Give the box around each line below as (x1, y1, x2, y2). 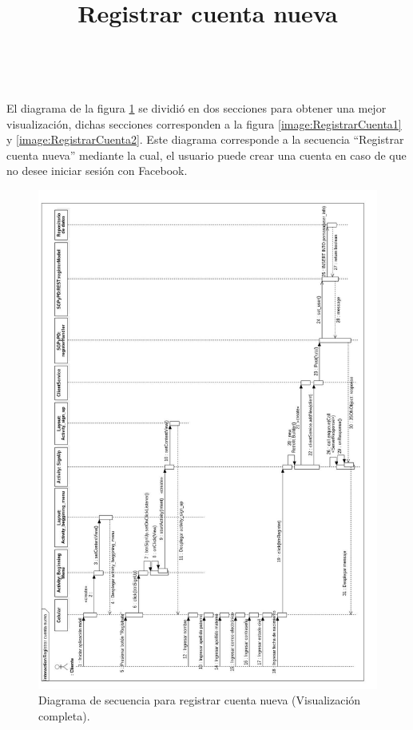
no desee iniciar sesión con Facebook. (6, 162, 188, 179)
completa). (38, 707, 90, 724)
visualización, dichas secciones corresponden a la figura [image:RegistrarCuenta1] (6, 115, 402, 132)
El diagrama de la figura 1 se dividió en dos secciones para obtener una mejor (6, 99, 387, 116)
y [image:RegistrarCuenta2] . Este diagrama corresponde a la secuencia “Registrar (6, 131, 404, 148)
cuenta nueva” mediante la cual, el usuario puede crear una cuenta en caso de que (6, 146, 407, 163)
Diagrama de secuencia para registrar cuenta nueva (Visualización (38, 692, 361, 708)
